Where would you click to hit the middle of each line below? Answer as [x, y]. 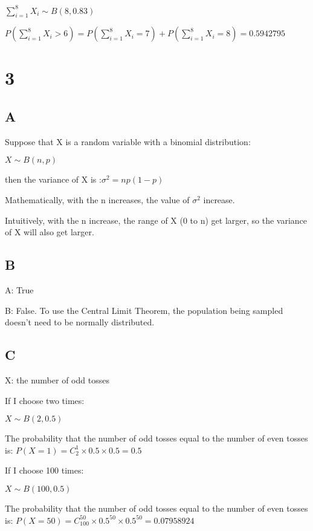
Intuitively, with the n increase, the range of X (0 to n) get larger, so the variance [156, 220]
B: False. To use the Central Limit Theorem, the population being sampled [144, 310]
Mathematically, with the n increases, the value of [97, 200]
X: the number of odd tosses [57, 380]
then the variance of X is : [53, 179]
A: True [19, 290]
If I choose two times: [45, 400]
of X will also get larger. [50, 232]
